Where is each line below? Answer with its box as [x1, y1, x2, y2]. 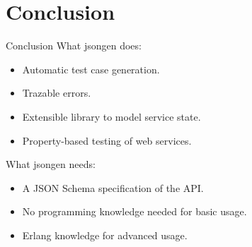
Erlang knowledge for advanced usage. [22, 227, 188, 242]
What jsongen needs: [6, 157, 96, 171]
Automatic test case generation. [22, 61, 160, 76]
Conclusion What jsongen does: [6, 38, 142, 53]
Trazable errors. [22, 85, 91, 100]
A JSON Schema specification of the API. [22, 180, 204, 195]
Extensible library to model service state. [22, 109, 201, 123]
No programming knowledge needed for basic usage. [22, 204, 247, 219]
